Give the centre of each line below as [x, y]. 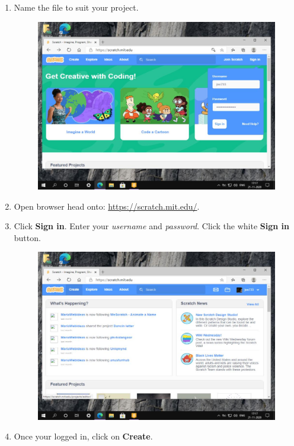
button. [27, 237]
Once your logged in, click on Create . [83, 436]
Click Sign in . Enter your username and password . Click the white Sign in [152, 226]
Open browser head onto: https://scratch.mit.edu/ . [107, 206]
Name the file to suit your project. [76, 7]
